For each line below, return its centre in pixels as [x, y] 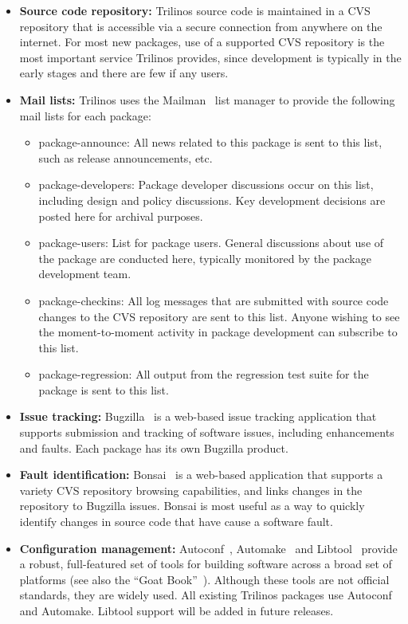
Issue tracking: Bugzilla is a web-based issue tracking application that [198, 416]
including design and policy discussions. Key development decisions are [212, 200]
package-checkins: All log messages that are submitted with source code [214, 300]
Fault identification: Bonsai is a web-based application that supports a [201, 475]
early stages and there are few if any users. [124, 73]
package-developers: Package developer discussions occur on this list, [206, 184]
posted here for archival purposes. [121, 216]
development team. [85, 274]
